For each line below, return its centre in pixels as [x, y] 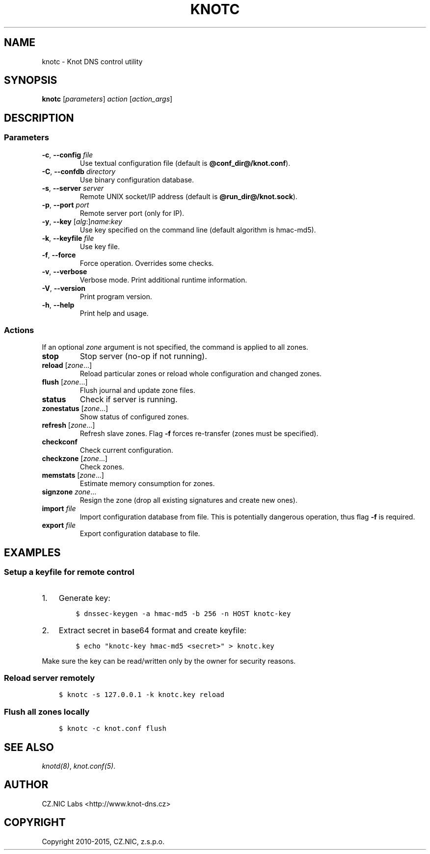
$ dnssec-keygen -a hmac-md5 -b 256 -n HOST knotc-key [183, 613]
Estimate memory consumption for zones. [147, 484]
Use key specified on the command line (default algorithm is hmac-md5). [198, 230]
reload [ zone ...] [67, 365]
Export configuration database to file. [140, 534]
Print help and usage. [114, 313]
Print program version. [116, 296]
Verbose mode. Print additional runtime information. [163, 280]
